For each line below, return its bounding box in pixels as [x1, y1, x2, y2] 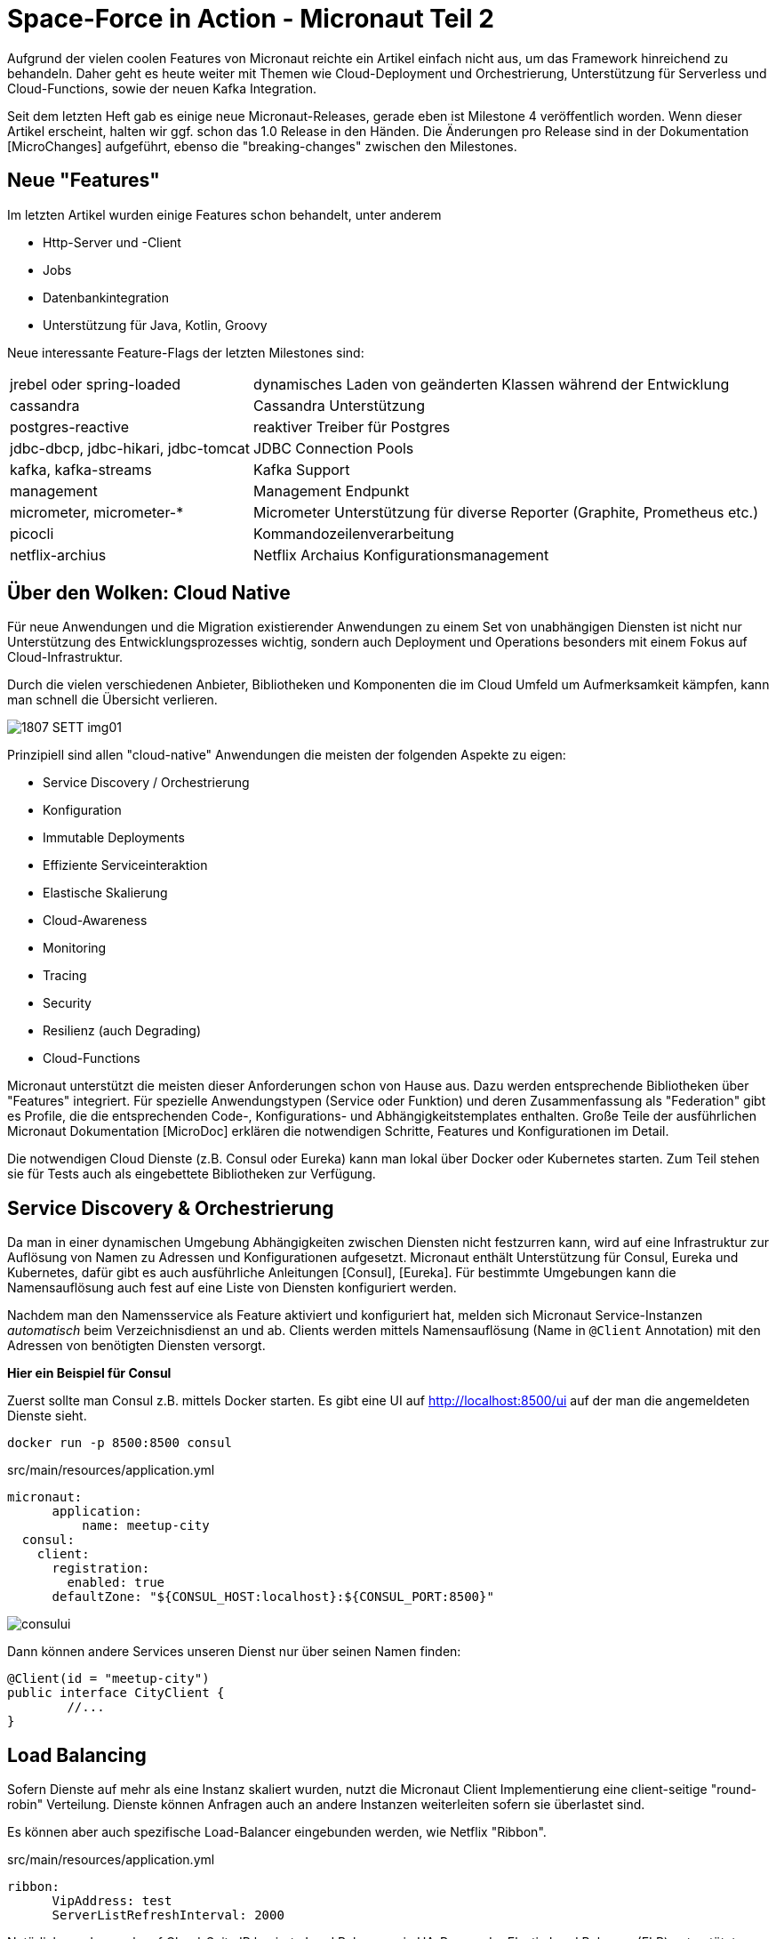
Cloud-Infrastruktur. [7, 649, 124, 665]
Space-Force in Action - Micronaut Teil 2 [7, 4, 494, 34]
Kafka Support [253, 460, 350, 479]
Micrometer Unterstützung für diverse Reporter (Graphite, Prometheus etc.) [253, 503, 758, 521]
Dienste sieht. [7, 1408, 87, 1424]
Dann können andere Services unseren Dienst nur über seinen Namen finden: [7, 1644, 461, 1660]
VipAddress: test [52, 1894, 172, 1909]
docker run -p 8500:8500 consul [7, 1436, 232, 1451]
